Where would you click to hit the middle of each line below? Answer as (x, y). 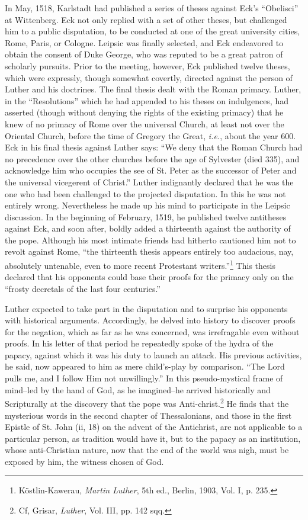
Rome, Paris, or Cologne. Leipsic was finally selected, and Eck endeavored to (144, 42)
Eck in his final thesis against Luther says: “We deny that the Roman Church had (154, 147)
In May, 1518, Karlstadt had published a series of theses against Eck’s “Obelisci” (152, 8)
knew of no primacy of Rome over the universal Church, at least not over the (145, 123)
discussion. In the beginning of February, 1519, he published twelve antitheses (146, 216)
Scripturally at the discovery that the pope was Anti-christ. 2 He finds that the (147, 402)
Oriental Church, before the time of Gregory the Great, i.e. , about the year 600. (150, 135)
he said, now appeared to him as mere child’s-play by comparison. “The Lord (145, 366)
